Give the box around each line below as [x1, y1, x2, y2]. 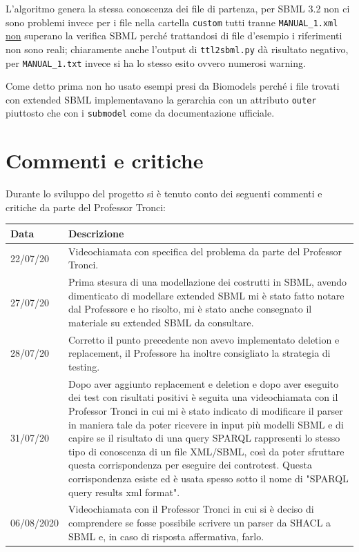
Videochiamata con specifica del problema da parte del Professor [68, 244, 342, 258]
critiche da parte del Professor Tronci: [6, 199, 166, 214]
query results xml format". [68, 484, 180, 499]
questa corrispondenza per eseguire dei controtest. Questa [68, 457, 312, 472]
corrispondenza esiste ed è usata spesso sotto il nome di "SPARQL [68, 471, 349, 485]
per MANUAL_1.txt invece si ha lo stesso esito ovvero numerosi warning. [6, 55, 306, 70]
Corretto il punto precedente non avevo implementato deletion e [68, 332, 340, 346]
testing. [68, 359, 100, 373]
